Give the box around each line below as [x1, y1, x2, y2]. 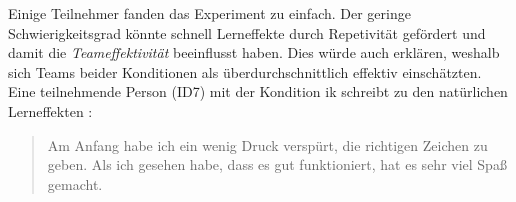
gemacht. [47, 173, 103, 194]
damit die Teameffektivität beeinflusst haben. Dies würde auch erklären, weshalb [8, 42, 500, 63]
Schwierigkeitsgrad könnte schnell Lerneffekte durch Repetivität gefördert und [8, 22, 486, 43]
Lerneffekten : [8, 100, 93, 121]
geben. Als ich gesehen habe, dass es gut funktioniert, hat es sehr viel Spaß [47, 154, 507, 175]
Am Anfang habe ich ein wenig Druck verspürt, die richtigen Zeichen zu [47, 134, 488, 155]
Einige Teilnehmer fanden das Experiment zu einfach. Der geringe [8, 3, 411, 23]
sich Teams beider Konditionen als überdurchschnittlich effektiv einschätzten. [8, 61, 482, 82]
